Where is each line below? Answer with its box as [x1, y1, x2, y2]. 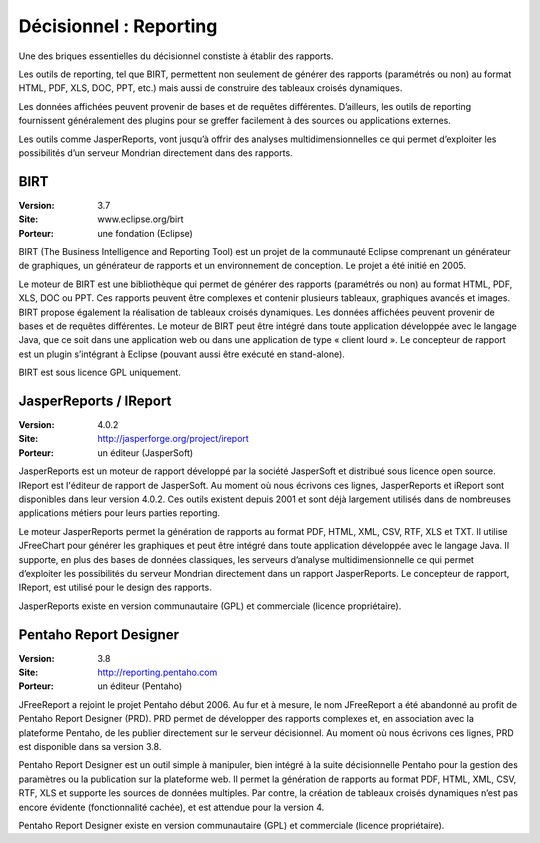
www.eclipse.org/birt [97, 213, 184, 225]
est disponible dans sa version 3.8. [18, 740, 162, 752]
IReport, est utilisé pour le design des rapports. [18, 581, 212, 594]
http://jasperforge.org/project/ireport [97, 433, 249, 445]
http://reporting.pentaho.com [97, 666, 218, 678]
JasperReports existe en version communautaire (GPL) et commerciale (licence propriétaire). [18, 600, 402, 612]
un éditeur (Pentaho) [97, 680, 183, 692]
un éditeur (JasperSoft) [97, 446, 194, 459]
